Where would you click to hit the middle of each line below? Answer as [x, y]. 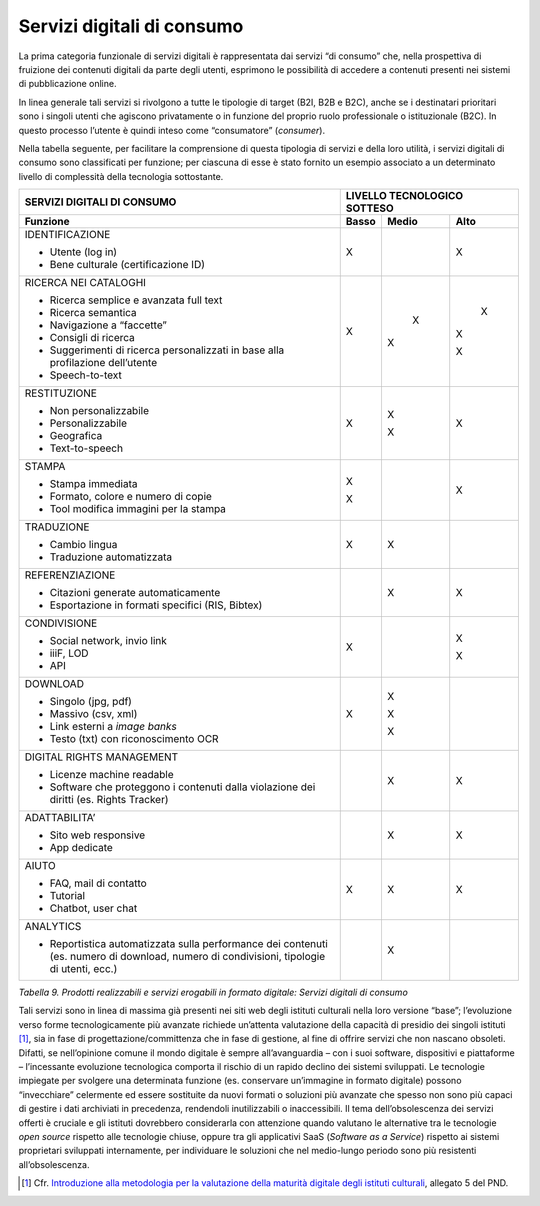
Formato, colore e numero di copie [130, 497]
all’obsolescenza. [54, 1164]
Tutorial [67, 896]
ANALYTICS [53, 927]
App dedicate [81, 848]
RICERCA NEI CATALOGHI [85, 283]
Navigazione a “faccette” [108, 325]
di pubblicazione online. [67, 84]
